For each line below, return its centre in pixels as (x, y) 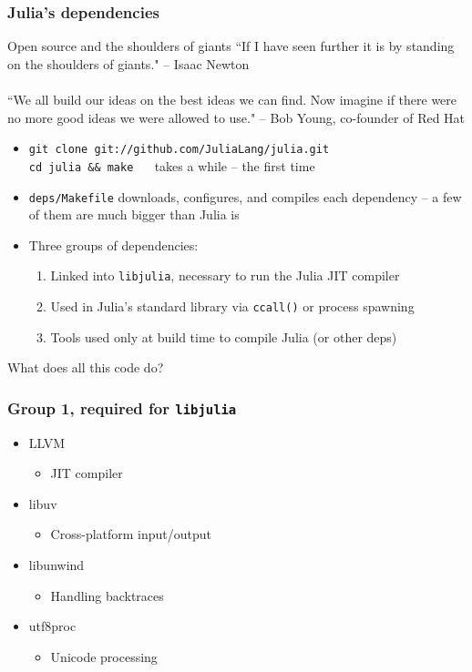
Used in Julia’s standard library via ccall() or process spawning (232, 306)
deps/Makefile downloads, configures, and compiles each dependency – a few (245, 196)
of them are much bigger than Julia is (134, 214)
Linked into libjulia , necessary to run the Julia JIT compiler (225, 275)
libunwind (56, 565)
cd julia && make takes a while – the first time (172, 165)
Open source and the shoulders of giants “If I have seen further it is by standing (231, 46)
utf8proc (52, 626)
